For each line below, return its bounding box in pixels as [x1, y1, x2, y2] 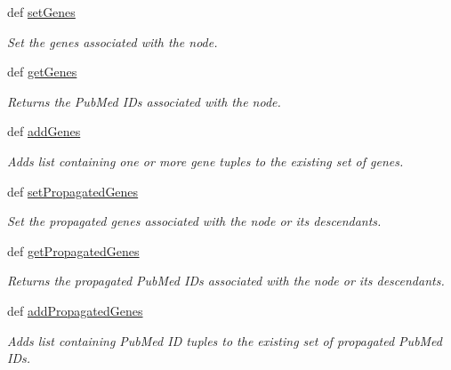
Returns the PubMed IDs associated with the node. [7, 92, 281, 110]
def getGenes [7, 62, 77, 81]
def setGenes [7, 3, 76, 20]
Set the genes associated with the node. [7, 32, 218, 51]
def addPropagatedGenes [7, 301, 143, 319]
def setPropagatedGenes [7, 181, 139, 200]
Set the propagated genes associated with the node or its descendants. [7, 212, 382, 230]
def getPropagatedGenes [7, 241, 140, 260]
